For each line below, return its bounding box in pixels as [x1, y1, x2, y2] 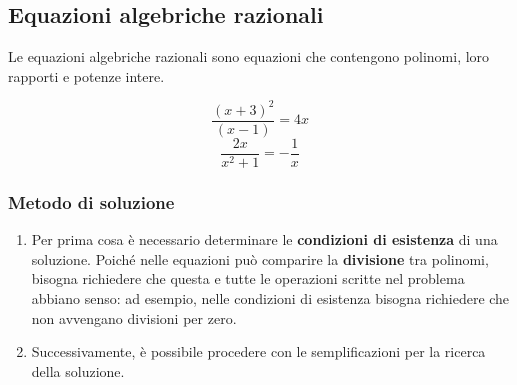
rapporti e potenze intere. [8, 65, 165, 86]
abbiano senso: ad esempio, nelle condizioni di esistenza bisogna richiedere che [31, 288, 510, 309]
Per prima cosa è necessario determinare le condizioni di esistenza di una [31, 229, 498, 250]
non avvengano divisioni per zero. [31, 307, 237, 328]
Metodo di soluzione [8, 189, 175, 214]
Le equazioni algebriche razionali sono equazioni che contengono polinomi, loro [8, 46, 490, 67]
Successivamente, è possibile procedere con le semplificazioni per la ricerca [31, 341, 486, 362]
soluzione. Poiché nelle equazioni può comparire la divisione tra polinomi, [31, 248, 489, 269]
